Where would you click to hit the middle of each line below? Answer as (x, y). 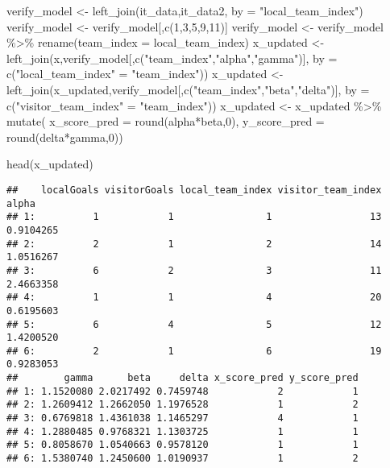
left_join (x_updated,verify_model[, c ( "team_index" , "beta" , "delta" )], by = (188, 89)
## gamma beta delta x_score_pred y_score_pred (183, 378)
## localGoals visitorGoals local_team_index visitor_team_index (194, 190)
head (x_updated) (50, 164)
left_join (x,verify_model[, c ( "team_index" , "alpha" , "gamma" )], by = (172, 58)
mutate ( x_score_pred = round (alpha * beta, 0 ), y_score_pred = (166, 121)
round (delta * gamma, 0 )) (65, 137)
